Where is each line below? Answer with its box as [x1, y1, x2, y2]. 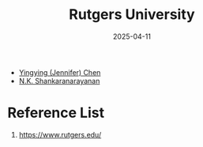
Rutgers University [69, 6, 195, 24]
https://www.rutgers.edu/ [18, 130, 102, 139]
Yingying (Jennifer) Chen [18, 67, 101, 77]
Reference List [7, 104, 104, 122]
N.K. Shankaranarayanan [18, 76, 100, 85]
